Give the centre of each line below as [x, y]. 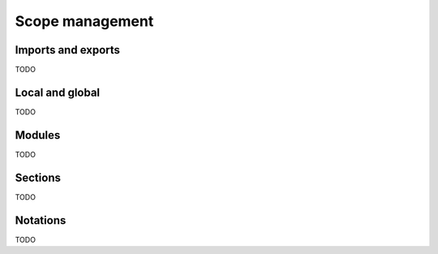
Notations [41, 220]
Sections [38, 177]
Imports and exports [68, 50]
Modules [38, 135]
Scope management [84, 21]
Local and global [58, 92]
